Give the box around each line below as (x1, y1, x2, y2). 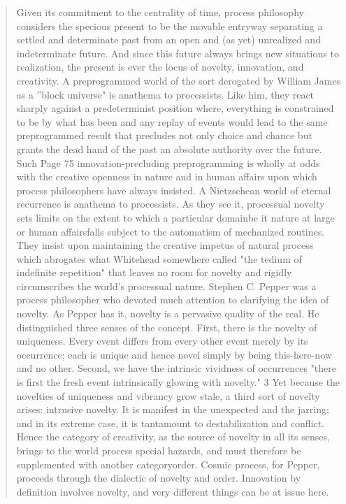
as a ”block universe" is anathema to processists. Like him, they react (16, 87, 315, 101)
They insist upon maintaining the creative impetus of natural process (16, 238, 314, 252)
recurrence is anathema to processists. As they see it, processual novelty (16, 196, 325, 211)
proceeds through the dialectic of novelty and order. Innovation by (16, 470, 301, 485)
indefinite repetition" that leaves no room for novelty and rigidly (16, 265, 292, 280)
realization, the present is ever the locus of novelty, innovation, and (16, 59, 304, 74)
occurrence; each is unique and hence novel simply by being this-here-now (16, 347, 332, 361)
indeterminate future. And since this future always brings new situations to (16, 45, 339, 60)
